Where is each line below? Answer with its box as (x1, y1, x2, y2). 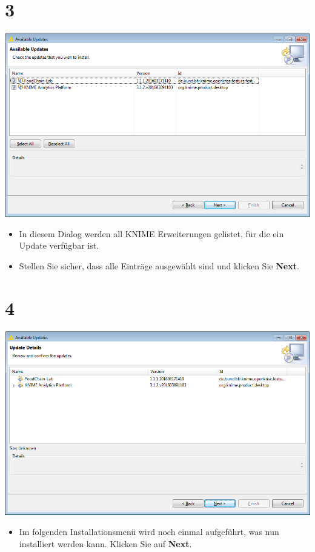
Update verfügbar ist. (19, 239, 99, 252)
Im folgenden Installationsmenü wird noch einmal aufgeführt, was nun (19, 525, 279, 538)
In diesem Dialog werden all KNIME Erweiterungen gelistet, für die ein (19, 227, 284, 240)
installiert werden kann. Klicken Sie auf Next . (19, 537, 192, 550)
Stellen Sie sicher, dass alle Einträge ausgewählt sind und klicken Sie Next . (19, 259, 299, 272)
